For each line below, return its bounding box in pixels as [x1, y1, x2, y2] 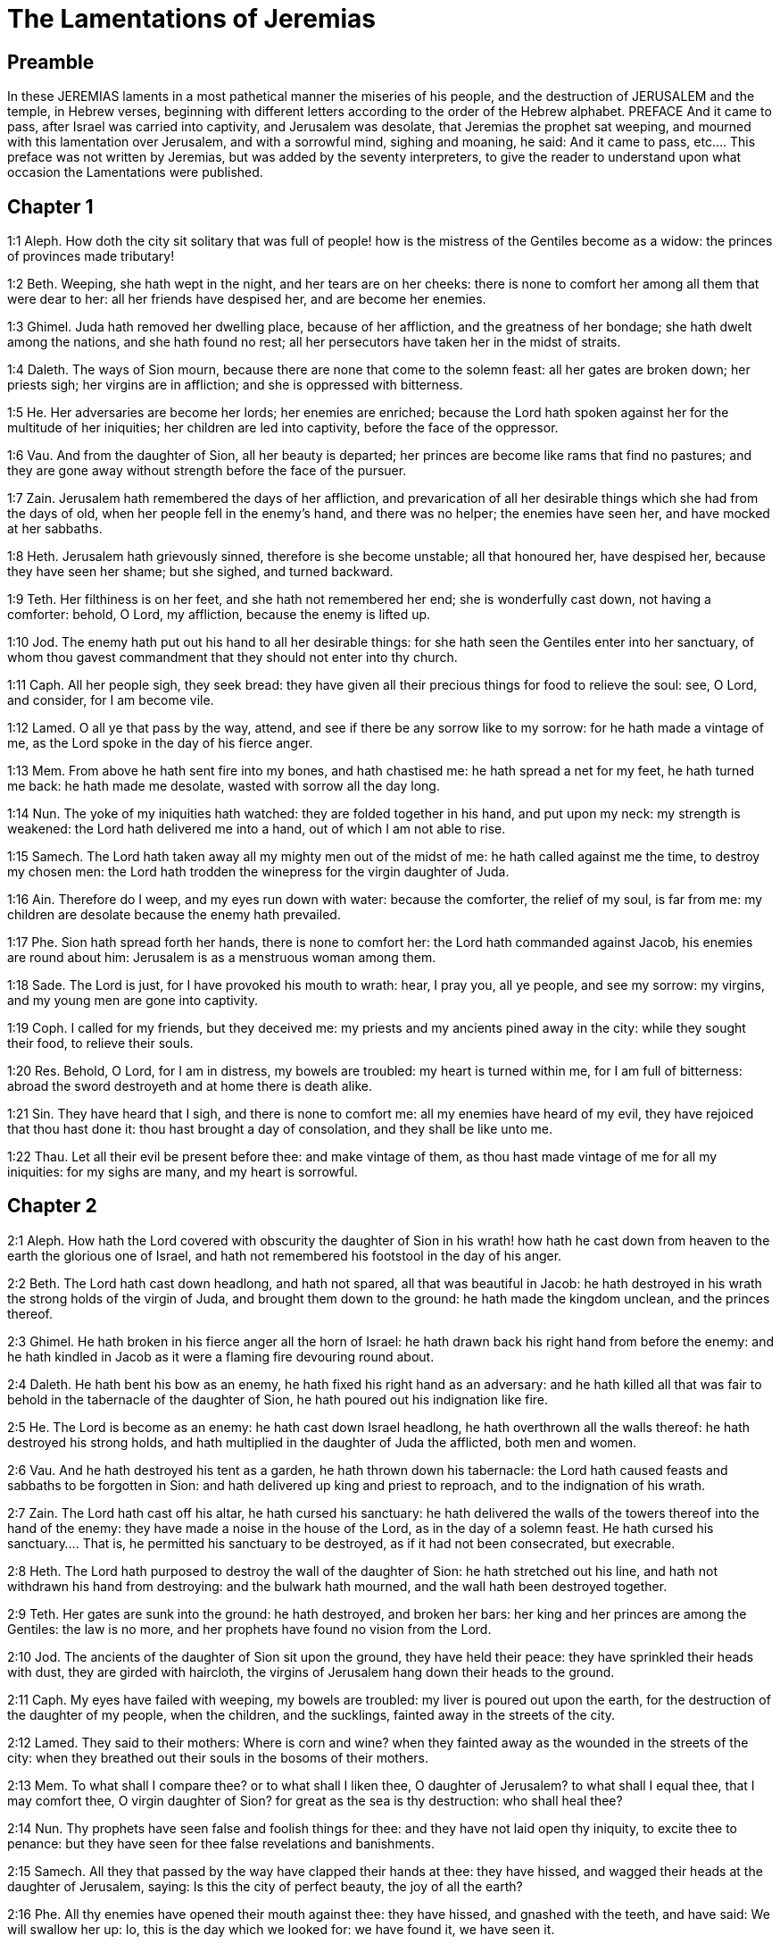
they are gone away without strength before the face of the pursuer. [7, 463, 407, 479]
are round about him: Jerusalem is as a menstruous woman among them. [7, 950, 436, 966]
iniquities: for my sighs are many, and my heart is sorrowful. [7, 1164, 358, 1180]
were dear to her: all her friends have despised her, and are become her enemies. [7, 291, 486, 307]
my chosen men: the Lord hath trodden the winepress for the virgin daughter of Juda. [7, 864, 510, 880]
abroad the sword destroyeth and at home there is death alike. [7, 1078, 372, 1094]
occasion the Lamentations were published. [7, 164, 263, 180]
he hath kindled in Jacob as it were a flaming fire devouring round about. [7, 1348, 435, 1364]
